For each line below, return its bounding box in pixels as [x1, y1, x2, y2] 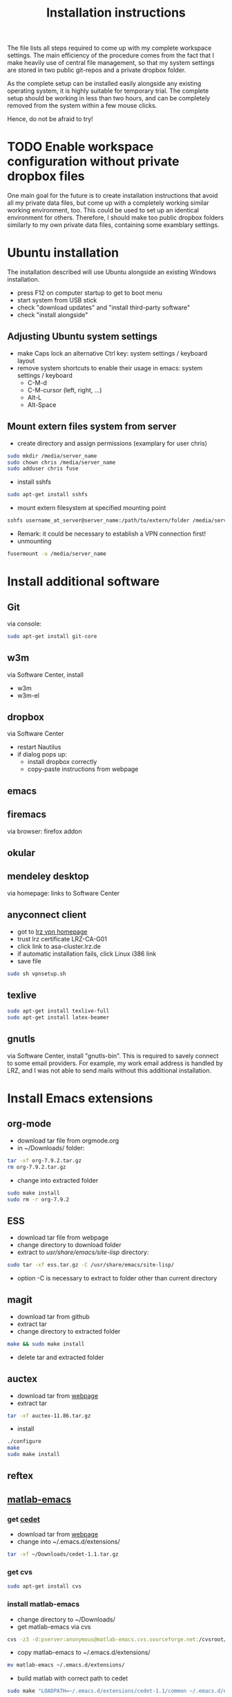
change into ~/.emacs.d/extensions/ [17, 1538, 120, 1546]
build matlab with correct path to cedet [17, 1674, 128, 1682]
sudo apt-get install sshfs [7, 491, 88, 498]
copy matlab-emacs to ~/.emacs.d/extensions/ [17, 1649, 151, 1657]
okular [7, 847, 36, 859]
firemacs [7, 808, 47, 821]
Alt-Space [27, 400, 57, 409]
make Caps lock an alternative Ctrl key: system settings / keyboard [17, 349, 208, 357]
